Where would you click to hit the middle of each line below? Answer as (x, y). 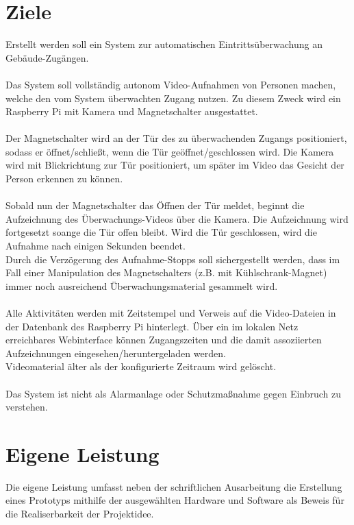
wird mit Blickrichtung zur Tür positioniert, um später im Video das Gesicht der (175, 165)
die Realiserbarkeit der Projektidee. (80, 514)
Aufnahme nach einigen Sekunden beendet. (96, 246)
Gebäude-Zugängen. (47, 57)
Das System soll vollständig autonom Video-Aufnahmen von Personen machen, (171, 84)
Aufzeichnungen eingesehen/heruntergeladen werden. (116, 353)
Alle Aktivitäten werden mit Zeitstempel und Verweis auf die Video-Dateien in (171, 313)
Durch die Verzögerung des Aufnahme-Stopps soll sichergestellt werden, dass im (173, 259)
